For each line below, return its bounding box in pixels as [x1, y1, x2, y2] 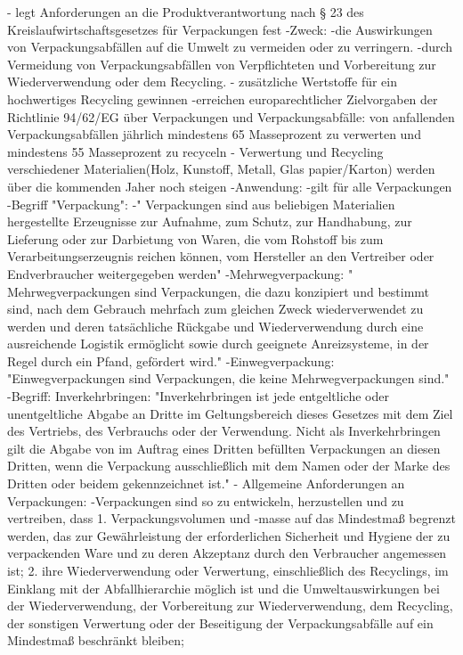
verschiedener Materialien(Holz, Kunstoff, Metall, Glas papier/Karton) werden [7, 160, 435, 178]
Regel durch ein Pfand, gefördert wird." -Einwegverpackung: [7, 351, 335, 370]
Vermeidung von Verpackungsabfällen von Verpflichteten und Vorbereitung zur [7, 54, 436, 73]
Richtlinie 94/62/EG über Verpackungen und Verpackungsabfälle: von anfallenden [7, 107, 455, 126]
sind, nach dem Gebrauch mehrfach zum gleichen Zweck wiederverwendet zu [7, 299, 424, 318]
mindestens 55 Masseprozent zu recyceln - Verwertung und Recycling [7, 142, 384, 160]
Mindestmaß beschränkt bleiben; [7, 631, 184, 650]
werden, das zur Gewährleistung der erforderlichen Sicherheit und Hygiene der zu [7, 526, 451, 544]
